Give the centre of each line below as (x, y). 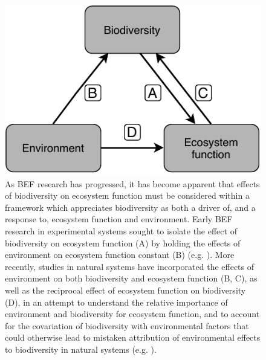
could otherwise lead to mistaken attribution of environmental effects (133, 337)
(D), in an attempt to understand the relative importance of (116, 302)
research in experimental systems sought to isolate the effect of (121, 231)
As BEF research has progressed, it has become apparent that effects (132, 183)
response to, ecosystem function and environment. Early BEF (119, 219)
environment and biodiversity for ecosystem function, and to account (132, 314)
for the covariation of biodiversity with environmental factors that (127, 325)
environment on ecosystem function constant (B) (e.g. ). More (120, 255)
